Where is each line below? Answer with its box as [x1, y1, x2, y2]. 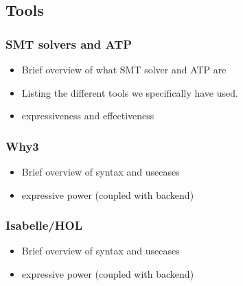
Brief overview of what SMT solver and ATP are [21, 62, 227, 76]
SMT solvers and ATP [5, 35, 132, 52]
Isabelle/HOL [5, 217, 82, 234]
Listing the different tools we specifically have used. [21, 85, 238, 99]
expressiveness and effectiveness [21, 108, 154, 123]
